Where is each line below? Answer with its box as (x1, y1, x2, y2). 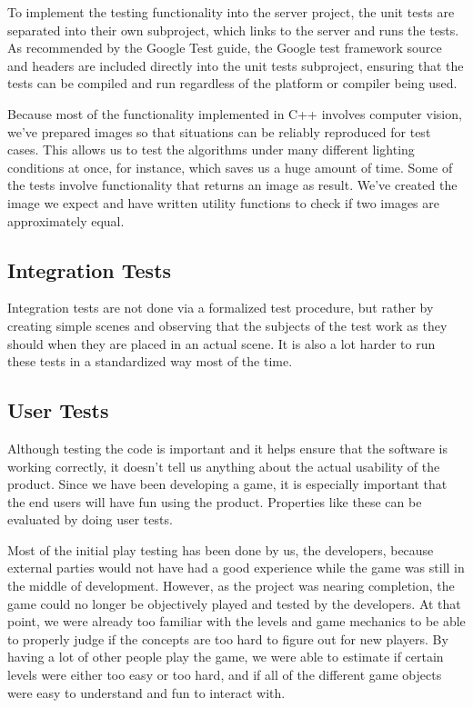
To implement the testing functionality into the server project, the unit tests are (7, 3, 455, 21)
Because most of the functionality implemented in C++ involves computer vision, (7, 104, 462, 123)
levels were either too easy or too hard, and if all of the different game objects (7, 665, 442, 684)
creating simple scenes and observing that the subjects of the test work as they (7, 315, 448, 334)
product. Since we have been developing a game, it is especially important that (7, 474, 448, 494)
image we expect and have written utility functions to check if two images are (7, 193, 440, 212)
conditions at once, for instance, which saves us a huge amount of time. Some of (7, 157, 453, 176)
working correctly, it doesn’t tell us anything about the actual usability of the (7, 456, 440, 475)
